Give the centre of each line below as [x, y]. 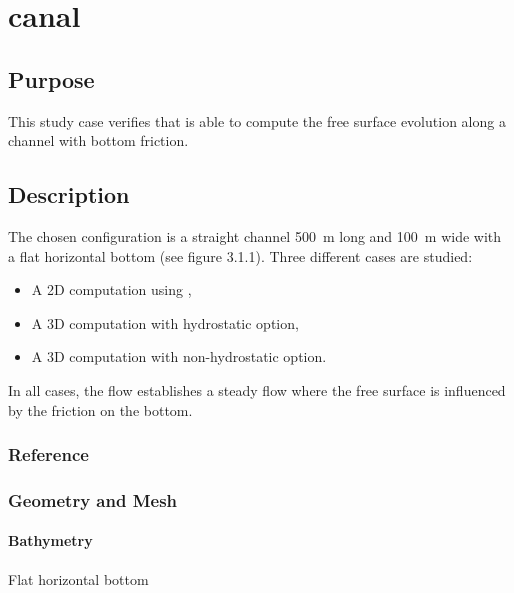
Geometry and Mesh [93, 499]
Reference [48, 454]
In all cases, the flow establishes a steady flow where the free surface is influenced [257, 389]
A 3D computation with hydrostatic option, [165, 322]
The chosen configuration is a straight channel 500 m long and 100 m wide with [255, 235]
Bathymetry [50, 540]
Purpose [51, 78]
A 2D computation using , [111, 289]
